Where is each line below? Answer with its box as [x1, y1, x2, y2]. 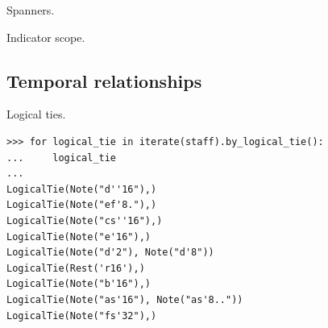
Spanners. [6, 2, 55, 18]
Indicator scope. [6, 28, 85, 45]
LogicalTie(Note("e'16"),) [6, 230, 151, 243]
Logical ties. [6, 106, 66, 122]
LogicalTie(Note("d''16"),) [6, 183, 157, 195]
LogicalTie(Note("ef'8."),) [6, 199, 157, 211]
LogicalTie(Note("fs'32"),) [6, 309, 157, 322]
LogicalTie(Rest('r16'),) [6, 262, 145, 274]
